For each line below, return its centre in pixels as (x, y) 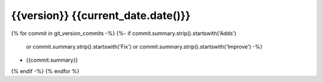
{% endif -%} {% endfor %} (45, 71)
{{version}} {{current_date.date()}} (101, 15)
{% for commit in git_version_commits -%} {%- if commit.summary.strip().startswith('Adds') (124, 33)
